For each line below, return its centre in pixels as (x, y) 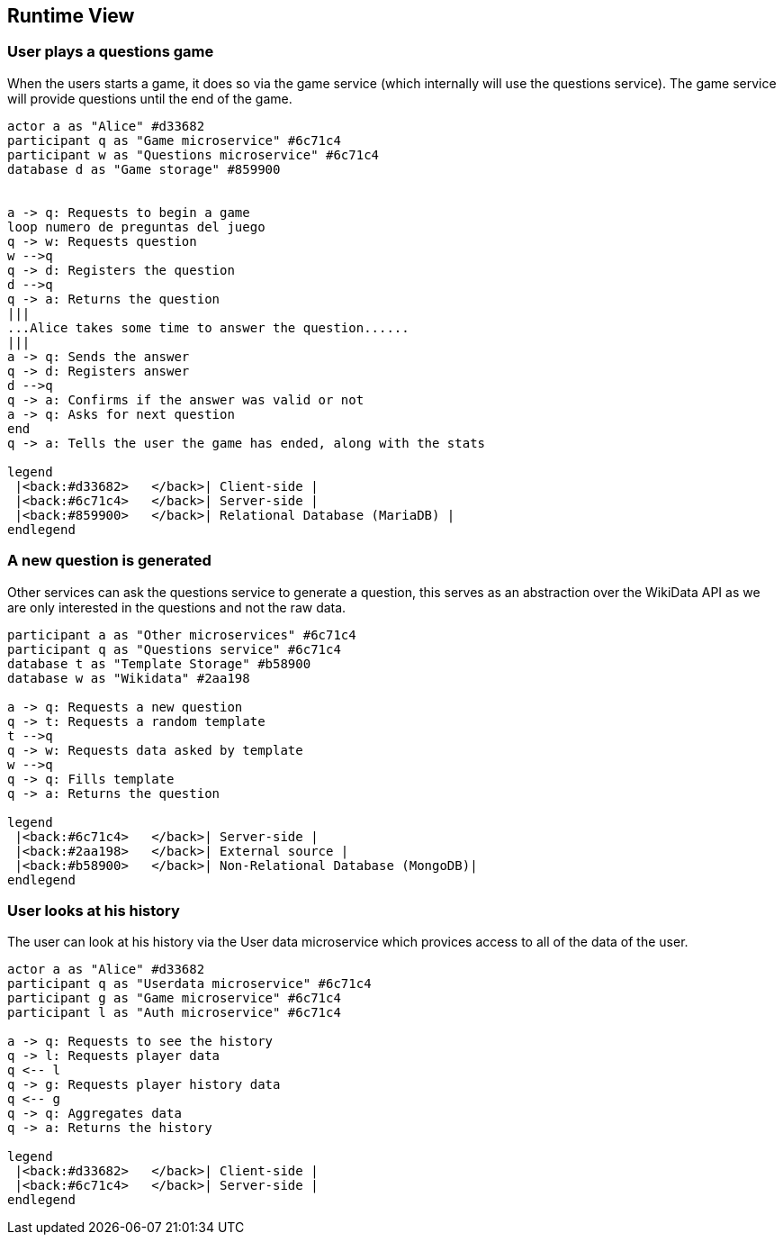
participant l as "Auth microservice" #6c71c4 (174, 1013)
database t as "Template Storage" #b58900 (159, 663)
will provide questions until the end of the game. (150, 98)
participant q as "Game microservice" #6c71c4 (174, 140)
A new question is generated (109, 561)
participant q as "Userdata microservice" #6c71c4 (189, 984)
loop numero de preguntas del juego (136, 227)
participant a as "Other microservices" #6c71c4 (182, 635)
